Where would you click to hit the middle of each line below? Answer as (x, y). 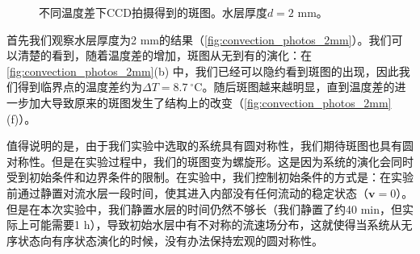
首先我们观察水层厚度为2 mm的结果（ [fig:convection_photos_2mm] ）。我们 (199, 39)
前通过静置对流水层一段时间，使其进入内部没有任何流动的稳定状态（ (187, 192)
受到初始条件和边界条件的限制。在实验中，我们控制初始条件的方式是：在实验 (210, 177)
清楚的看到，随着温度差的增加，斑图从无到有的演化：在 (164, 55)
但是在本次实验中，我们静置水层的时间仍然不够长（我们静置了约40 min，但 (204, 208)
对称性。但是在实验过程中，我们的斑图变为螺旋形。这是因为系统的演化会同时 (210, 161)
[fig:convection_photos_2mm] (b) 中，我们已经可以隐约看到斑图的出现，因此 (203, 71)
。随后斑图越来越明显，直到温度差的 (298, 87)
